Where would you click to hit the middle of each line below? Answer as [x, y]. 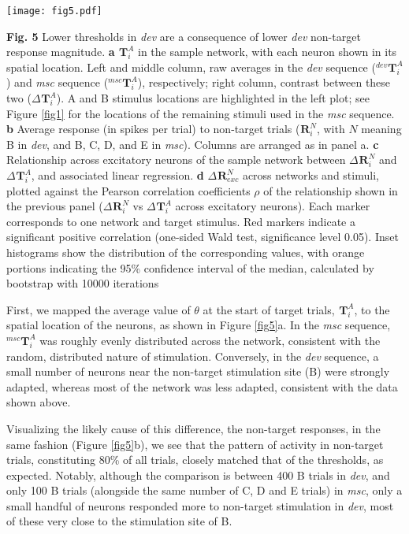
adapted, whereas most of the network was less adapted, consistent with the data [202, 386]
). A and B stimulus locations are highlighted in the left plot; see [213, 98]
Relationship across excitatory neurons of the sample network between [176, 159]
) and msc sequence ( [58, 82]
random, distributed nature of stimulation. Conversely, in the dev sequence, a [193, 356]
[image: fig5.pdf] [54, 11]
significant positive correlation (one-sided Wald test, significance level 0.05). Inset [203, 237]
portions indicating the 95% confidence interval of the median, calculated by [190, 267]
